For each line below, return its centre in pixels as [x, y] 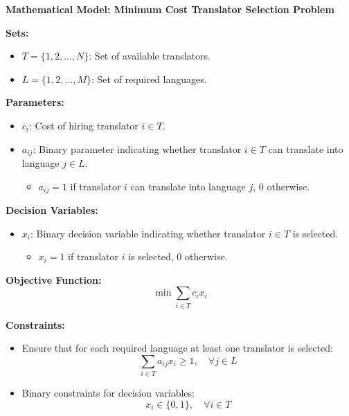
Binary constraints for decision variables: [108, 393]
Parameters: [35, 102]
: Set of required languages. [149, 79]
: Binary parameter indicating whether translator [137, 148]
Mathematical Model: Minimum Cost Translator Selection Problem [170, 9]
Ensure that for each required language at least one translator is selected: [177, 348]
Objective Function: [54, 279]
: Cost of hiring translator [84, 125]
